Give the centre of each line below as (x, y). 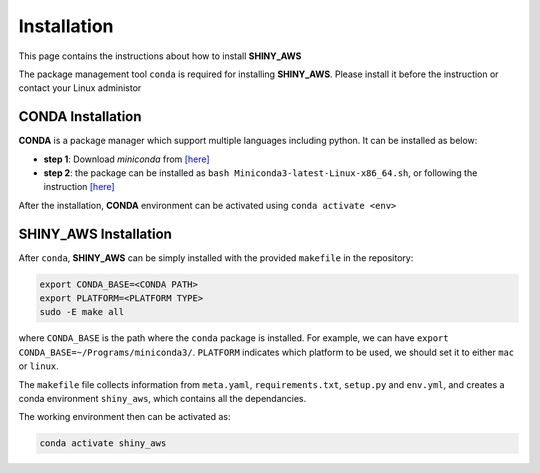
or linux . (38, 366)
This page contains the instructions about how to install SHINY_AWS (160, 56)
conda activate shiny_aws (103, 443)
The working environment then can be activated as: (124, 417)
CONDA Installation (80, 116)
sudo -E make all (82, 312)
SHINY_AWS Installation (95, 233)
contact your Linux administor (80, 88)
